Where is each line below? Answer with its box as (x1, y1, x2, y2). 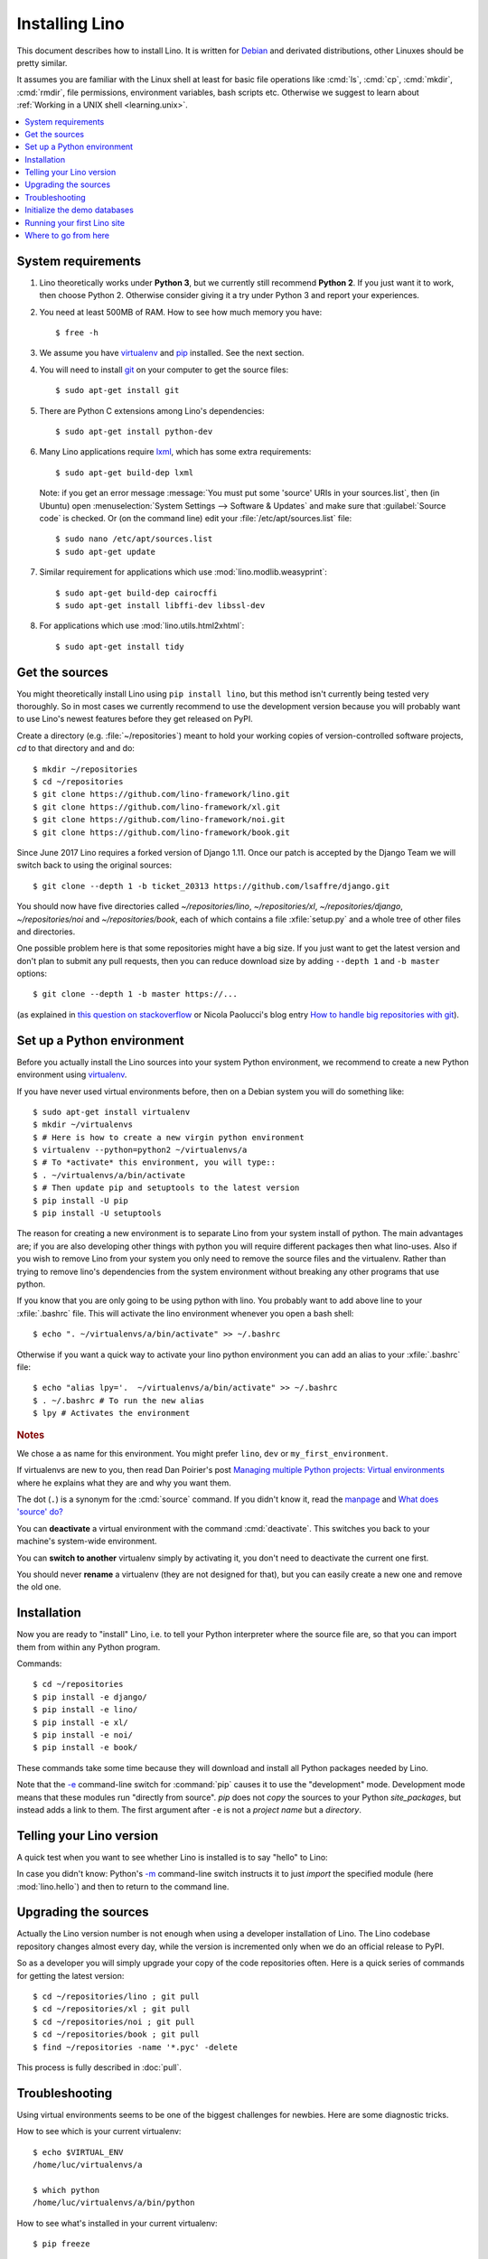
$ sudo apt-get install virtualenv (33, 1107, 191, 1117)
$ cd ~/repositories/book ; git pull (33, 2029, 201, 2039)
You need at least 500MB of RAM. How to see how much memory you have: (39, 306, 323, 317)
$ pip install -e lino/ (33, 1704, 138, 1715)
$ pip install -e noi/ (33, 1729, 134, 1739)
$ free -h (55, 328, 99, 338)
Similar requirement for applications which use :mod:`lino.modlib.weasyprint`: (39, 567, 327, 577)
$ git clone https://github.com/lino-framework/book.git (33, 827, 291, 838)
